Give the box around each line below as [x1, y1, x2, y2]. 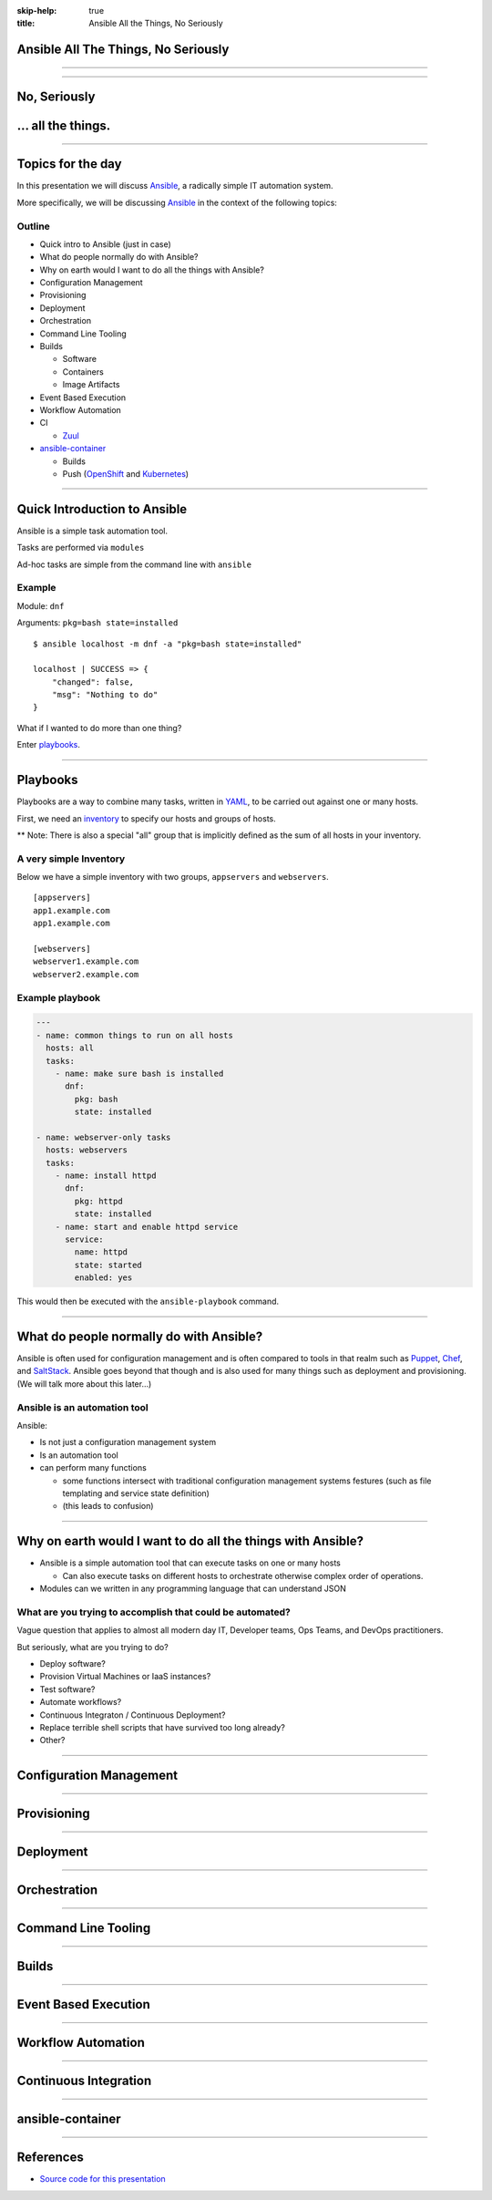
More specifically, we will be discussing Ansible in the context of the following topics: [16, 197, 337, 208]
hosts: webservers [46, 1145, 128, 1155]
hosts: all [46, 1043, 95, 1053]
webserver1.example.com [33, 956, 139, 966]
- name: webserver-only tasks [36, 1131, 171, 1142]
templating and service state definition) [62, 1487, 210, 1499]
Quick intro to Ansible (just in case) [39, 238, 172, 250]
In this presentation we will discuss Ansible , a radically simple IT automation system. [16, 181, 333, 191]
